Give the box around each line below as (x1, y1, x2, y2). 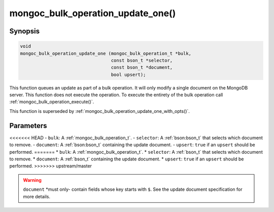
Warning (23, 177, 42, 183)
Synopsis (9, 27, 40, 35)
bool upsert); (111, 71, 146, 77)
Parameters (9, 121, 47, 130)
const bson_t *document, (111, 65, 173, 70)
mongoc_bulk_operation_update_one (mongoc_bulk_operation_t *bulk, (20, 51, 192, 56)
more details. (23, 193, 51, 199)
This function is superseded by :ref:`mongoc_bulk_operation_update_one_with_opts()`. (9, 108, 190, 114)
